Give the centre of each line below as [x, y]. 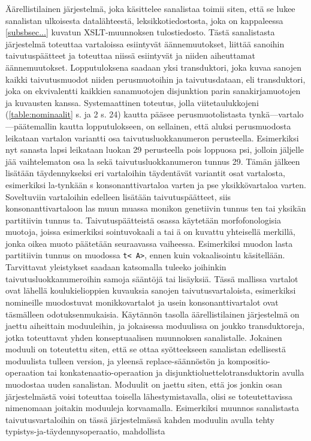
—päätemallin [31, 126]
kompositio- [249, 360]
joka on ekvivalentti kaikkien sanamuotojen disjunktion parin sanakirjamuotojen [153, 91]
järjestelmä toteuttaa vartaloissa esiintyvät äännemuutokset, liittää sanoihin [145, 43]
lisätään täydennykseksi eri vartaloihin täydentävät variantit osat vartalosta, [145, 173]
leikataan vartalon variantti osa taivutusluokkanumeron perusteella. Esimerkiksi [152, 138]
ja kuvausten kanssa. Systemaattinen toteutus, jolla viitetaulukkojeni [132, 102]
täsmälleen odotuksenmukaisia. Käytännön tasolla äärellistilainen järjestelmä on [153, 314]
